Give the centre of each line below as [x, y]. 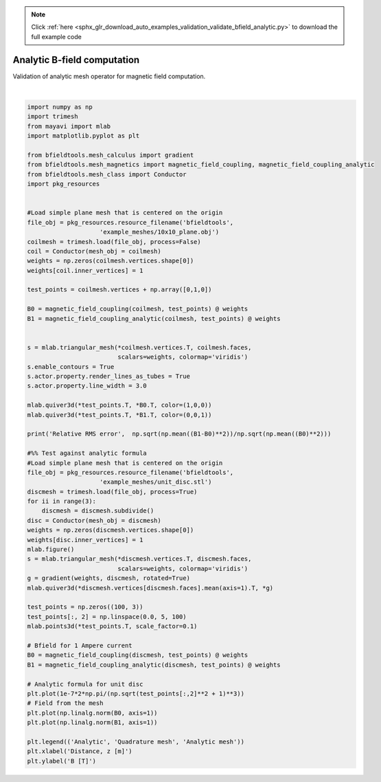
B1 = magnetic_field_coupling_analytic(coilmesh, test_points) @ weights [154, 319]
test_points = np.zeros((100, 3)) [85, 607]
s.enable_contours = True [71, 367]
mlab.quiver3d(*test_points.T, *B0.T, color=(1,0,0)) [119, 405]
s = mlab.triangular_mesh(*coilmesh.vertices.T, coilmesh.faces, [139, 347]
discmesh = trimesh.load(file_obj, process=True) [112, 492]
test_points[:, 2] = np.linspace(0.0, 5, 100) [107, 616]
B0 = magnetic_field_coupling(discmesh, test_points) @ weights [138, 655]
